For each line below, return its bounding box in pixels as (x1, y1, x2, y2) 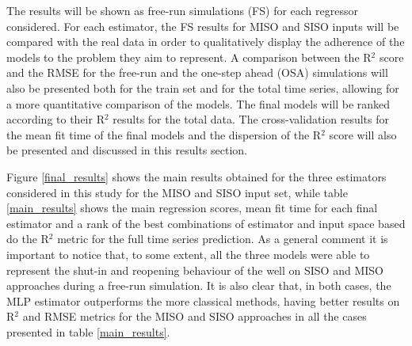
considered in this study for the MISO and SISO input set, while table (6, 184, 348, 200)
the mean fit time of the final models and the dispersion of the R (6, 126, 322, 143)
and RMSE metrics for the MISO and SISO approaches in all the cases (22, 308, 367, 325)
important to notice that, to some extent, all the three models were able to (6, 245, 370, 262)
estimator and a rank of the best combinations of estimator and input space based (6, 215, 406, 231)
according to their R (6, 111, 105, 127)
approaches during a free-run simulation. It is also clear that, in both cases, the (6, 277, 391, 294)
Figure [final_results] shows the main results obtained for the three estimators (6, 168, 387, 184)
